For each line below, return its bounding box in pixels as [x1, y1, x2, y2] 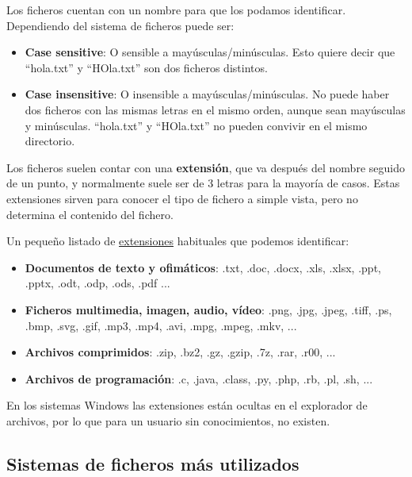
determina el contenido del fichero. [6, 206, 174, 222]
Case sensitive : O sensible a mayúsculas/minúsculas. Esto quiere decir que [25, 44, 395, 60]
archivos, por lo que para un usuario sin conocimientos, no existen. [6, 412, 330, 429]
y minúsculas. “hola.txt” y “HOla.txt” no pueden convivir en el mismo [25, 117, 368, 133]
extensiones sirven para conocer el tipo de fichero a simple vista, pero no [6, 190, 358, 206]
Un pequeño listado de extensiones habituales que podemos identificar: [6, 233, 349, 249]
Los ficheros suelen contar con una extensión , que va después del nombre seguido [6, 159, 405, 175]
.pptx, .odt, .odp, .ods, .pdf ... [25, 275, 170, 291]
